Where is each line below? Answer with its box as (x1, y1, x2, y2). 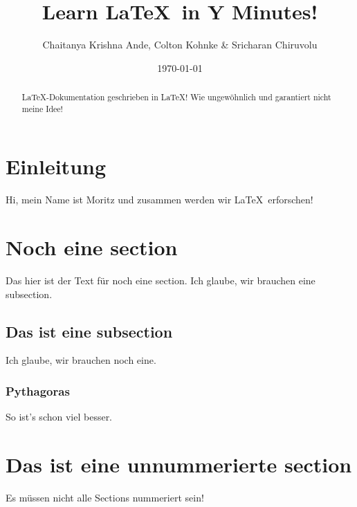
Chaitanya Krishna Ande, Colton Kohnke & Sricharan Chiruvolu (42, 37, 318, 52)
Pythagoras (6, 382, 70, 399)
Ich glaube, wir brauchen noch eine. (6, 353, 156, 367)
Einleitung (6, 152, 107, 181)
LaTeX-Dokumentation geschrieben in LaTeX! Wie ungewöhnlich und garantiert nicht (21, 91, 331, 103)
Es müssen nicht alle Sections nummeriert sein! (6, 490, 204, 504)
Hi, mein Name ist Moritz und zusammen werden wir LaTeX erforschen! (6, 192, 313, 207)
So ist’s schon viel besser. (6, 409, 113, 424)
